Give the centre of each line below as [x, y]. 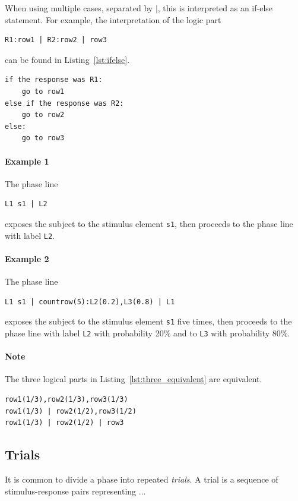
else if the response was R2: [64, 103]
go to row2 [43, 115]
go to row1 [43, 91]
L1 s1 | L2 [26, 204]
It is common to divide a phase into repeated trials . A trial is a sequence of [142, 479]
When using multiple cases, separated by [79, 8]
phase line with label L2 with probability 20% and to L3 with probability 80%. [148, 333]
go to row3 [43, 138]
